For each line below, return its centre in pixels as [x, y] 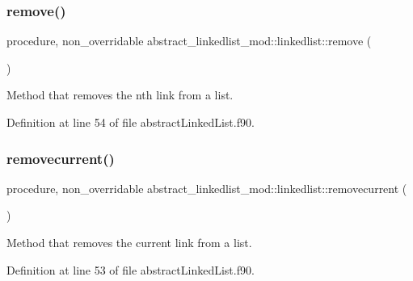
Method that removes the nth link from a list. [120, 95]
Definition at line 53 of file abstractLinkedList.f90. [131, 269]
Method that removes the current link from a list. [129, 242]
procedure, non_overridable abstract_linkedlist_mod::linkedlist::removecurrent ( [207, 188]
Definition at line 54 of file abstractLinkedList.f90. [131, 122]
